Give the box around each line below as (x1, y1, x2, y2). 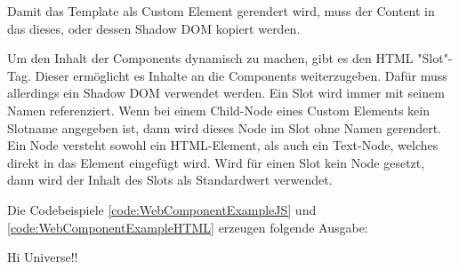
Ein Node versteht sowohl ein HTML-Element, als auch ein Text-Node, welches (7, 136, 439, 154)
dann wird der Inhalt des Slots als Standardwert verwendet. (7, 170, 333, 189)
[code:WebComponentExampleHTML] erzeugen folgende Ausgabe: (7, 218, 368, 236)
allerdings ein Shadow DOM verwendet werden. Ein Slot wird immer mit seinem (7, 83, 445, 102)
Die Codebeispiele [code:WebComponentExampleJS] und (7, 200, 317, 218)
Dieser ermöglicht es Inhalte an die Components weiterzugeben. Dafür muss (35, 66, 447, 84)
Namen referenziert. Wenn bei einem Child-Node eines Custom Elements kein (7, 100, 430, 119)
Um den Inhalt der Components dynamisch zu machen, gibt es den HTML (7, 49, 414, 67)
